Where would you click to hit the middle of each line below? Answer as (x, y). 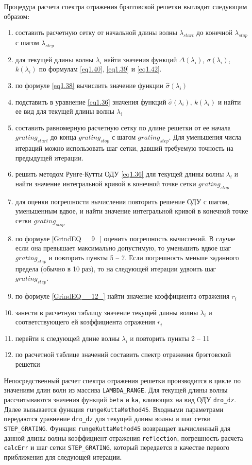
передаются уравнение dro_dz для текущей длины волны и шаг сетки (107, 419)
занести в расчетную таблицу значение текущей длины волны (107, 312)
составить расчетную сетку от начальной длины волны (96, 32)
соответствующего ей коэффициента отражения (85, 322)
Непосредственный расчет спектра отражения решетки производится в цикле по (122, 380)
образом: (17, 16)
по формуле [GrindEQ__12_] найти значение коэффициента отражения (122, 296)
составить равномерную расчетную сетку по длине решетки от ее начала (123, 127)
